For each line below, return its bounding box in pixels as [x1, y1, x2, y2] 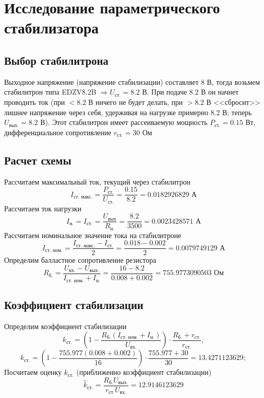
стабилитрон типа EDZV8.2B [4, 86, 97, 97]
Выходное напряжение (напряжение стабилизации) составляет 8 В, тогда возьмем [4, 76, 260, 87]
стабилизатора [4, 17, 99, 38]
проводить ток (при [4, 96, 65, 107]
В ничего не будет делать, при [88, 96, 183, 107]
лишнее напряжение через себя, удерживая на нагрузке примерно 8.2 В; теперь [4, 106, 252, 117]
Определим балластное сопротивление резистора [4, 255, 156, 265]
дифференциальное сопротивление [4, 126, 111, 137]
